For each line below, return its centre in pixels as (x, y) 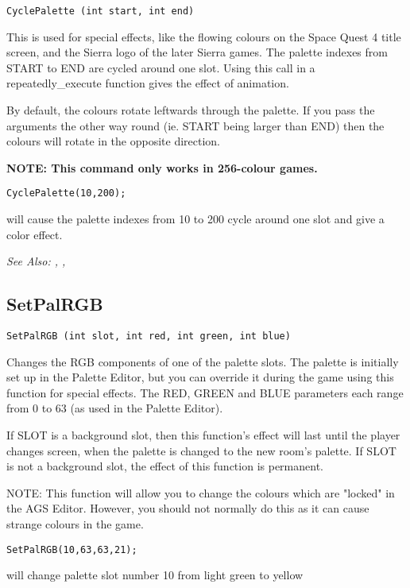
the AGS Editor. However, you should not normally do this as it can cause (188, 508)
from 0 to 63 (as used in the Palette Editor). (115, 408)
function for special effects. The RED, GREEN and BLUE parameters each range (205, 392)
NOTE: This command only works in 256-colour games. (162, 167)
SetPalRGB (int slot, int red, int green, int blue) (149, 337)
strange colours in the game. (75, 524)
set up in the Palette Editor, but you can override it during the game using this (200, 377)
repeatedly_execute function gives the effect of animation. (148, 83)
